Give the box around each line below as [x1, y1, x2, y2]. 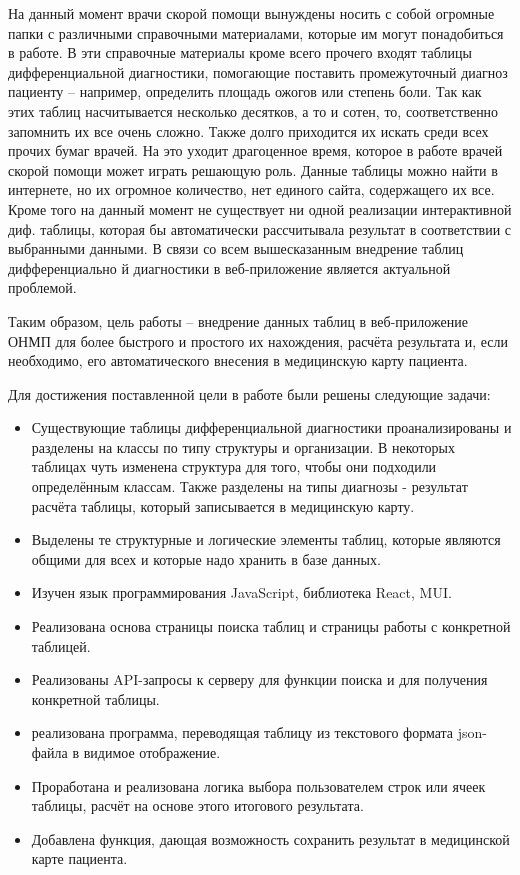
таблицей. [31, 635, 91, 656]
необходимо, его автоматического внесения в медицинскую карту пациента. [8, 350, 468, 371]
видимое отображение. [83, 742, 221, 762]
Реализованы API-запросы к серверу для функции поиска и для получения [31, 669, 488, 690]
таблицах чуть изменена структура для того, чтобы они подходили [31, 456, 437, 477]
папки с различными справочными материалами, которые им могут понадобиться [8, 22, 504, 43]
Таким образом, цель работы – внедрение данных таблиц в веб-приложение [8, 310, 468, 331]
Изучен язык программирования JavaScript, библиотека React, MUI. [31, 582, 452, 603]
